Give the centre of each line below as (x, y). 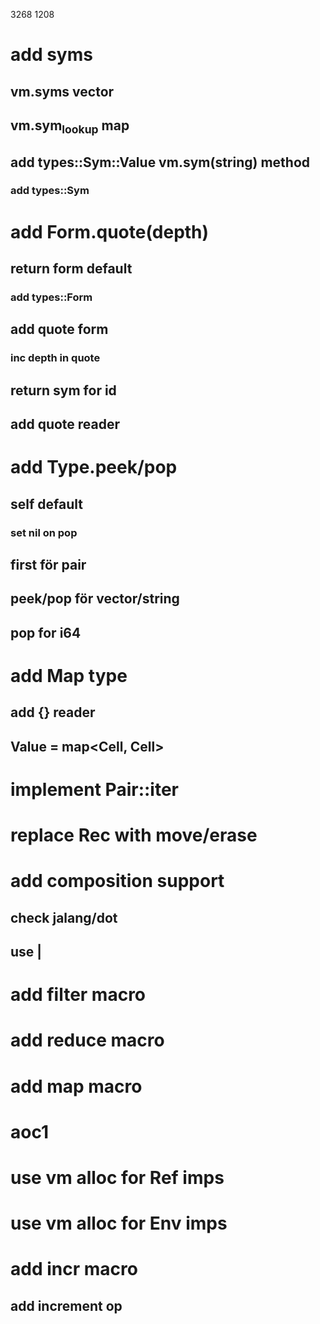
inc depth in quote (55, 358)
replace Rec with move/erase (134, 835)
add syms (51, 55)
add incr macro (74, 1269)
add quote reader (65, 424)
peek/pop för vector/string (95, 599)
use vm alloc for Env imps (119, 1223)
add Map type (69, 675)
